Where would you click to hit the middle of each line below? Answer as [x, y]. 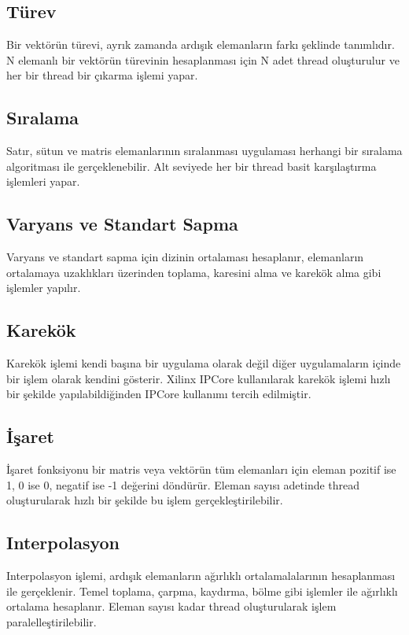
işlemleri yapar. [43, 181]
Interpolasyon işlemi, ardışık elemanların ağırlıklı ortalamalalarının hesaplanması [201, 576]
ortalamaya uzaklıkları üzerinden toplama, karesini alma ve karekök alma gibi [194, 272]
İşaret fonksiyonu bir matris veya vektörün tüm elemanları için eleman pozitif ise [201, 469]
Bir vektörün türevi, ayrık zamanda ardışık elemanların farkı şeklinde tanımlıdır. [201, 44]
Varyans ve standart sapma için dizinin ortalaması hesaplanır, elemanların [185, 257]
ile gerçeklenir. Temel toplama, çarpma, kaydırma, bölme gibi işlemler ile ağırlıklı [202, 591]
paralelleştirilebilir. [52, 621]
